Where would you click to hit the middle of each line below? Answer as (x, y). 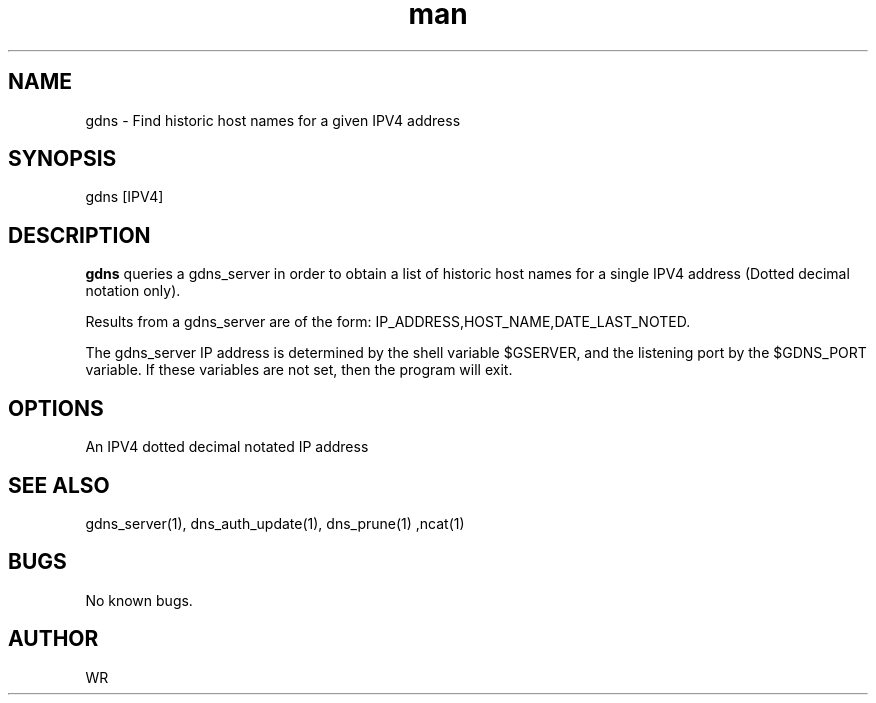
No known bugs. (139, 600)
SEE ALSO (59, 485)
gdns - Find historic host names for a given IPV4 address (273, 120)
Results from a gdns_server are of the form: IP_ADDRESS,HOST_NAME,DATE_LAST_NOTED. (388, 322)
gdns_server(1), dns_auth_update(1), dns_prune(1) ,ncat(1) (275, 523)
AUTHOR (53, 639)
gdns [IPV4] (124, 197)
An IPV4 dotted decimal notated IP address (227, 447)
